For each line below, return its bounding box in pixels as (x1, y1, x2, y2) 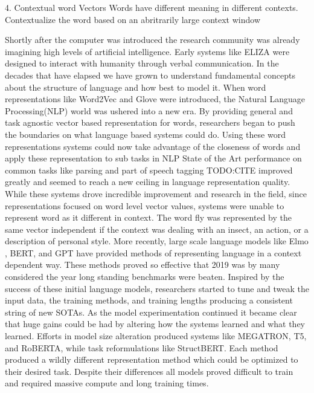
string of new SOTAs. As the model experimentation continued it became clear (5, 305, 297, 318)
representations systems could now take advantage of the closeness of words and (5, 140, 301, 152)
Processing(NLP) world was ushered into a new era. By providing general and (5, 104, 293, 117)
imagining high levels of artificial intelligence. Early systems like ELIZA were (5, 45, 290, 57)
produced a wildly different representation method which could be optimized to (5, 353, 298, 366)
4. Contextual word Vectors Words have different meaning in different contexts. (5, 1, 298, 13)
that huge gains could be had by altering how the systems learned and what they (5, 317, 305, 330)
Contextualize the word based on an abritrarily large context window (5, 13, 261, 25)
